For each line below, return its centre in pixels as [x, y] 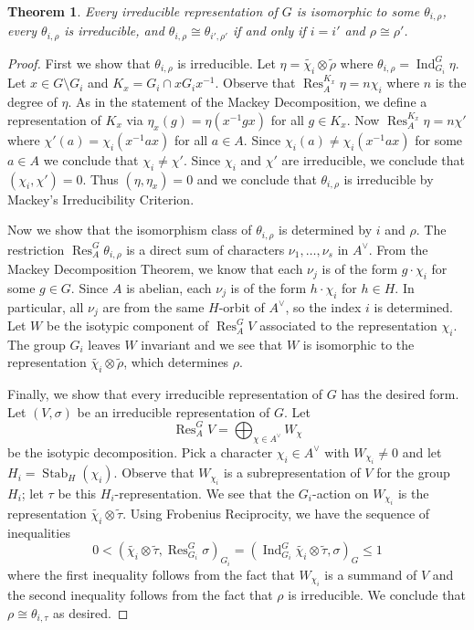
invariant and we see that [212, 344]
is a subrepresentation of [292, 472]
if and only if [269, 31]
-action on [341, 493]
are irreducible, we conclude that [374, 159]
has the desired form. [400, 394]
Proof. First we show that [79, 63]
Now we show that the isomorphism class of [130, 230]
